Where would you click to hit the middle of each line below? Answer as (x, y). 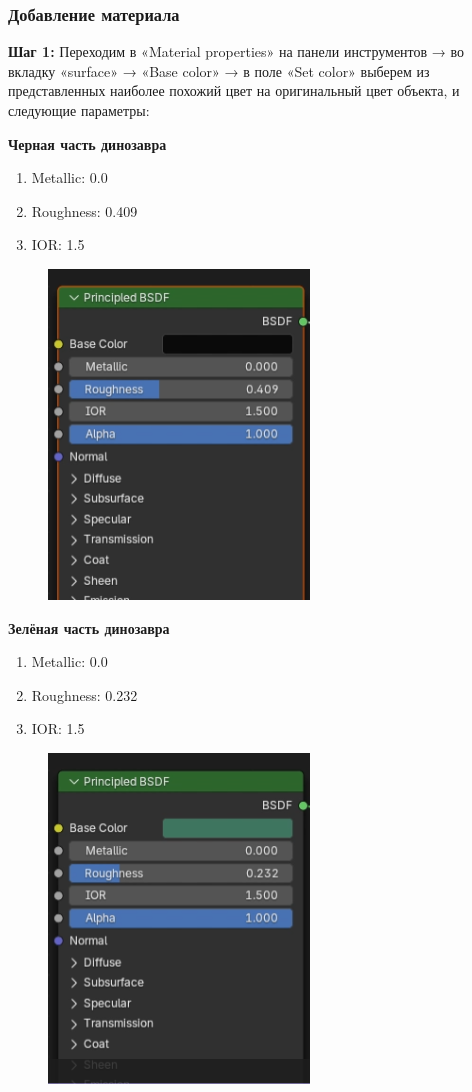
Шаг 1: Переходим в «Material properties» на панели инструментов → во (236, 51)
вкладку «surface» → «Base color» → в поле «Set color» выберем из (219, 70)
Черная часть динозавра (87, 143)
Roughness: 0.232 (84, 694)
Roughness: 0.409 (84, 210)
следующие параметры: (79, 110)
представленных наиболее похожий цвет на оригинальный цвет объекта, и (234, 90)
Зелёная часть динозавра (89, 627)
